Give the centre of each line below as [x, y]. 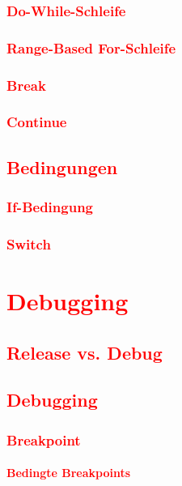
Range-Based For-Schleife [91, 47]
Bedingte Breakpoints [69, 473]
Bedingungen [62, 166]
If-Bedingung [50, 207]
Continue [37, 122]
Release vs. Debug [85, 352]
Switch [29, 243]
